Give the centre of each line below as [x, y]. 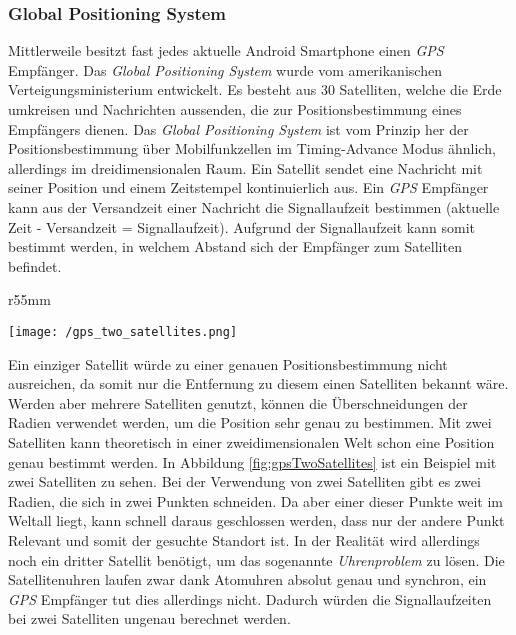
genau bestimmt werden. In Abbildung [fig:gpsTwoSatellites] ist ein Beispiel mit [252, 461]
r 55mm [29, 299]
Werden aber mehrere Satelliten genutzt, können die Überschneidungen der [238, 402]
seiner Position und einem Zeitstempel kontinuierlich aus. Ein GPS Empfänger [248, 187]
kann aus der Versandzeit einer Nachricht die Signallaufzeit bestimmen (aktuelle [254, 206]
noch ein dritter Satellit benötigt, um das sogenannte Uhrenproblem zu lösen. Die [256, 559]
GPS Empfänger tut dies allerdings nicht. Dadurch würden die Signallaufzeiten [250, 598]
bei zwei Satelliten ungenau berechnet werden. [149, 618]
